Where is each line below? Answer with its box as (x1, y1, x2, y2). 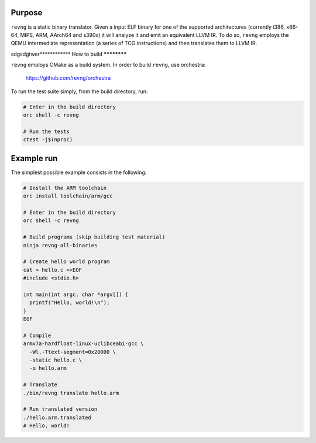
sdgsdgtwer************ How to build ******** (11, 50, 127, 57)
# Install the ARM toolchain (23, 185, 107, 191)
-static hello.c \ (29, 357, 82, 363)
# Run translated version (23, 406, 98, 413)
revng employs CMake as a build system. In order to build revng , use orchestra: (11, 62, 206, 69)
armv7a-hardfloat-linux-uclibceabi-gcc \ (23, 340, 144, 347)
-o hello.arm (29, 365, 67, 372)
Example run (11, 153, 58, 163)
